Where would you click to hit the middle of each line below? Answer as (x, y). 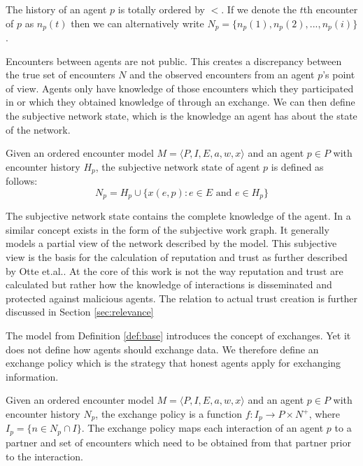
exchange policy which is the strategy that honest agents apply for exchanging (173, 363)
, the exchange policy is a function (169, 414)
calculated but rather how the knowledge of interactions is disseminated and (169, 284)
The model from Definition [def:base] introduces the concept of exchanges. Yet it (178, 336)
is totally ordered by (161, 9)
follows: (22, 181)
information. (32, 376)
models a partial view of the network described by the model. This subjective (171, 243)
